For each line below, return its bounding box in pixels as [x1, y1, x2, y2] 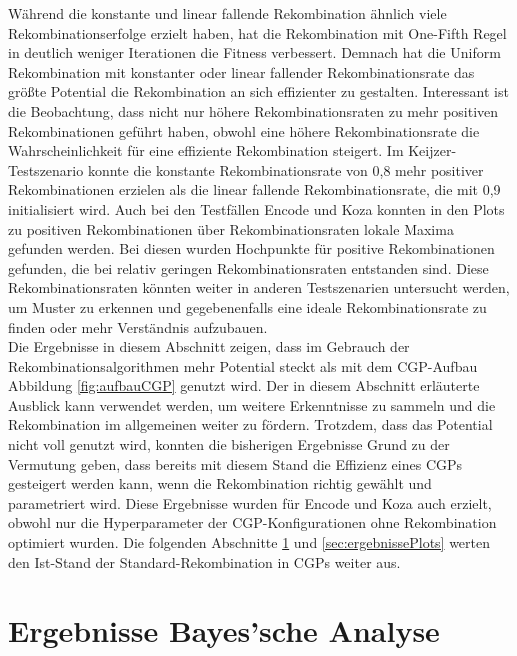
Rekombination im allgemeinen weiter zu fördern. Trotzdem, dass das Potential [8, 414, 493, 435]
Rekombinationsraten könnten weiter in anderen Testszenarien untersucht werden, [8, 277, 510, 298]
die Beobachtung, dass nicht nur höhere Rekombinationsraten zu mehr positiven [8, 100, 499, 121]
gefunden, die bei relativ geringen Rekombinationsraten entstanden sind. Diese [8, 257, 489, 278]
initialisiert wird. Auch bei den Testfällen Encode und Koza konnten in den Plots [8, 198, 505, 219]
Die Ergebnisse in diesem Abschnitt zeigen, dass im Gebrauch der [8, 336, 410, 357]
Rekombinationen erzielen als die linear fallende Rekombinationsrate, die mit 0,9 [8, 179, 501, 200]
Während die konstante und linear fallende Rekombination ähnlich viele [8, 3, 447, 23]
